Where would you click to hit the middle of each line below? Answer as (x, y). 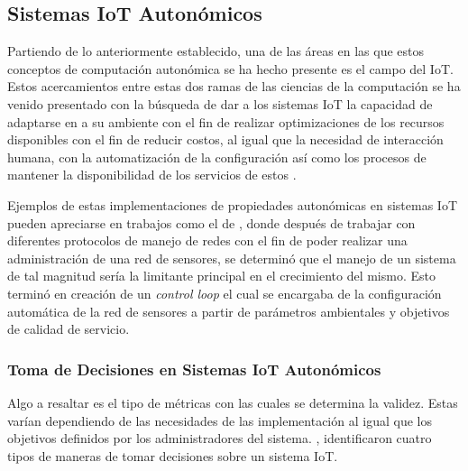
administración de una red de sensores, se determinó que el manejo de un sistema (232, 258)
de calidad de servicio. (69, 329)
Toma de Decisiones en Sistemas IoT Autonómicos (194, 369)
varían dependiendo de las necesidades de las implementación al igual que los (220, 420)
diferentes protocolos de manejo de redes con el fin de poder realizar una (207, 240)
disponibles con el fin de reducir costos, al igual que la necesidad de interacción (225, 139)
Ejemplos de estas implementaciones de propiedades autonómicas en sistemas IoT (233, 204)
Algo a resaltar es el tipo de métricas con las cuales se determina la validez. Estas (233, 402)
